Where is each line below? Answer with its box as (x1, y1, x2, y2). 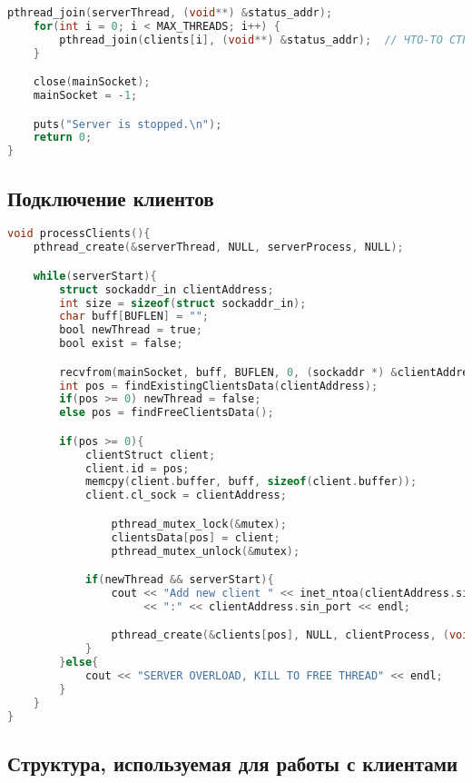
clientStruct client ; (84, 448, 216, 461)
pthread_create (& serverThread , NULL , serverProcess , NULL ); (33, 241, 404, 254)
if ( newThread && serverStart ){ (84, 573, 274, 587)
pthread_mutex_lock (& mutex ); (111, 517, 287, 530)
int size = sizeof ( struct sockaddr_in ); (59, 296, 307, 310)
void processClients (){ (7, 227, 151, 241)
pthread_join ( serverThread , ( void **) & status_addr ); (7, 6, 333, 19)
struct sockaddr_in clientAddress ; (59, 282, 274, 296)
